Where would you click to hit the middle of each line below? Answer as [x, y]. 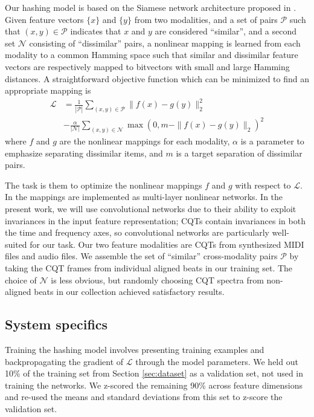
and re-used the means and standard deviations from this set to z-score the [144, 397]
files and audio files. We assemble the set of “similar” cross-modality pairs [141, 256]
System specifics [56, 324]
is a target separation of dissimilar [239, 153]
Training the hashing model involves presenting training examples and [135, 349]
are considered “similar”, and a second [226, 31]
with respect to [263, 185]
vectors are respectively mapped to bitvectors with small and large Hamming [147, 66]
